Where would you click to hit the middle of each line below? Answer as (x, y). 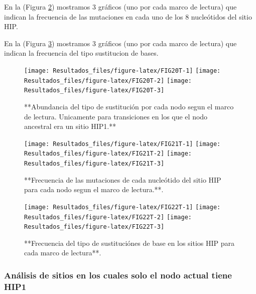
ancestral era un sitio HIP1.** (70, 126)
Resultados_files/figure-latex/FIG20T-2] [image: (108, 81)
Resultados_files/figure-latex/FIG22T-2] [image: (108, 217)
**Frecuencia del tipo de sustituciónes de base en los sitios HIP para (130, 243)
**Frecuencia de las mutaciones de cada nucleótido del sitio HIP (123, 179)
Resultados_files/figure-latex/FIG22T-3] (94, 227)
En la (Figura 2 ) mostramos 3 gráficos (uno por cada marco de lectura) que (120, 7)
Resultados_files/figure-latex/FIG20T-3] (94, 91)
